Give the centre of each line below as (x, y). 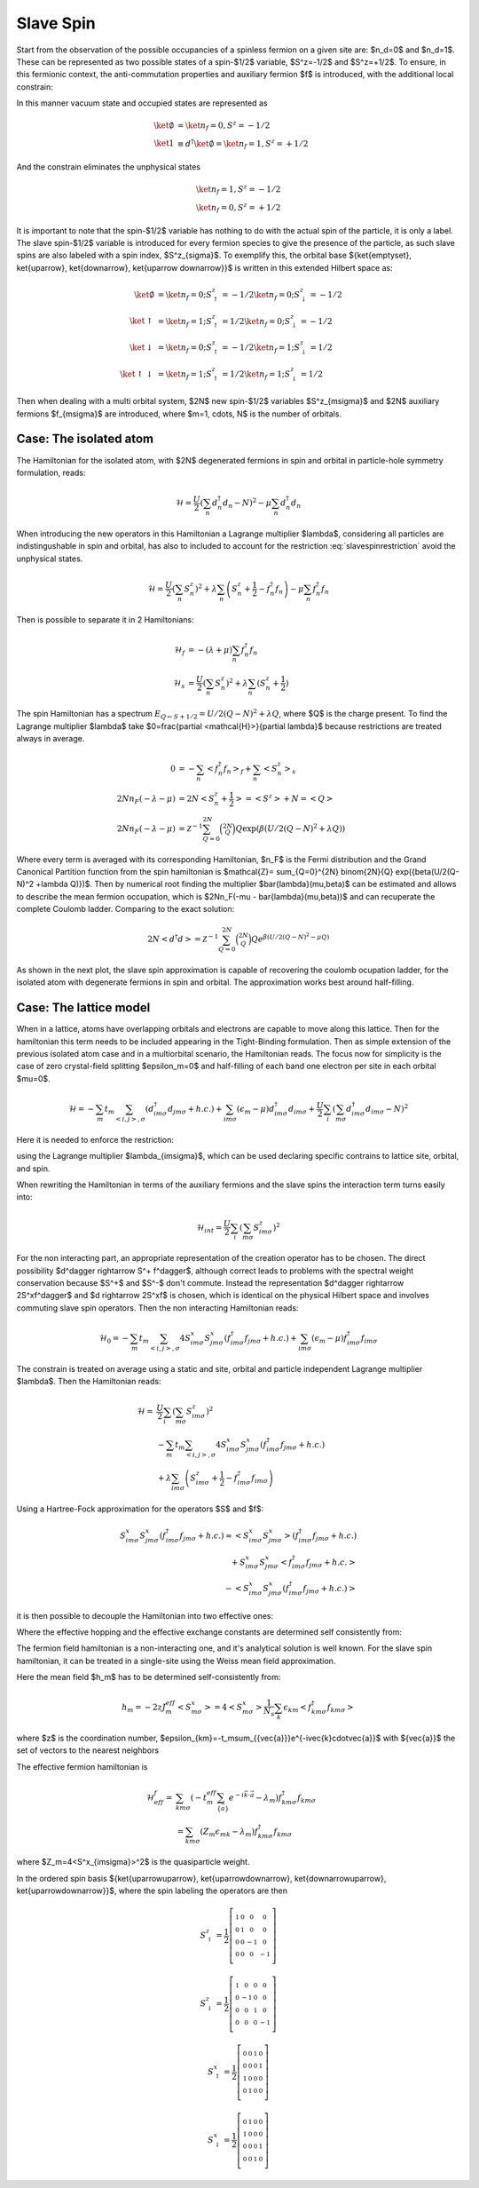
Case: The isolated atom (85, 439)
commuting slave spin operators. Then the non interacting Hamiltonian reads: (157, 1308)
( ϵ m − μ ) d (255, 1110)
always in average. (51, 739)
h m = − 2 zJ (143, 1708)
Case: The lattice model (83, 1008)
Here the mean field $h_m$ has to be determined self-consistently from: (149, 1677)
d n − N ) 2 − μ (247, 503)
